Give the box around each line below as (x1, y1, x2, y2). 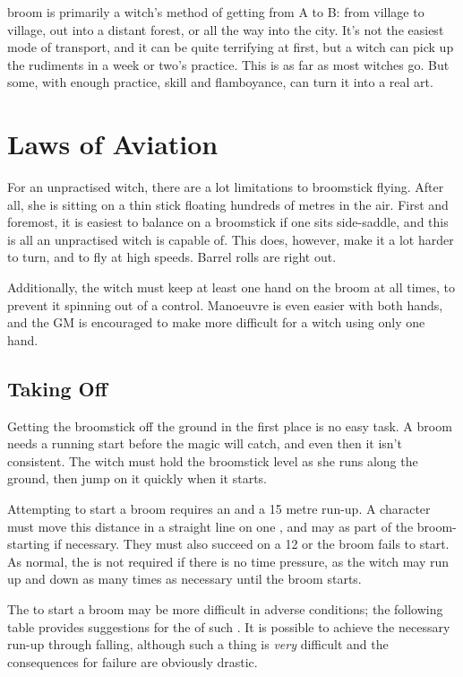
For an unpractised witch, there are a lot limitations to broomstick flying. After (7, 178, 444, 196)
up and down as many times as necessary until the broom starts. (7, 569, 362, 588)
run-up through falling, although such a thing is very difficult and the (7, 635, 389, 654)
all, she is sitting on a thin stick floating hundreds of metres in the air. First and (7, 195, 449, 213)
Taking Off (7, 374, 107, 402)
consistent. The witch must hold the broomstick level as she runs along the (7, 451, 418, 470)
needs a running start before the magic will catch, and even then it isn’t (7, 434, 402, 453)
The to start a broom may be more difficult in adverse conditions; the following (7, 599, 443, 618)
